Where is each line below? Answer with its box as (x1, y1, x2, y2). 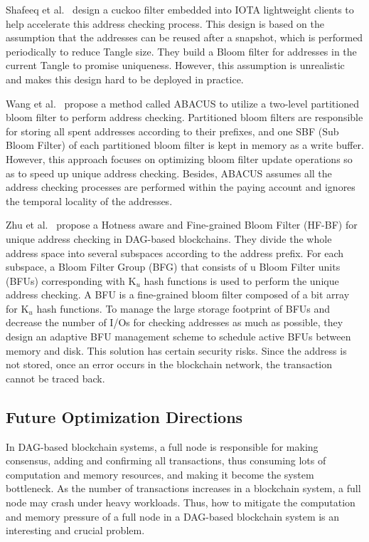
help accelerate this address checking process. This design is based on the (6, 16, 324, 31)
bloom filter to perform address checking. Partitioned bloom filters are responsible (6, 110, 363, 125)
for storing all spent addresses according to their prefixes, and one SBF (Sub (6, 123, 339, 138)
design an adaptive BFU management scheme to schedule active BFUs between (6, 329, 351, 344)
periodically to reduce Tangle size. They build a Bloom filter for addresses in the (6, 43, 357, 58)
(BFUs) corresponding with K (6, 273, 137, 288)
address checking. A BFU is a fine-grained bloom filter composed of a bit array (6, 287, 350, 302)
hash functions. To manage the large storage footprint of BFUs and (36, 301, 331, 316)
